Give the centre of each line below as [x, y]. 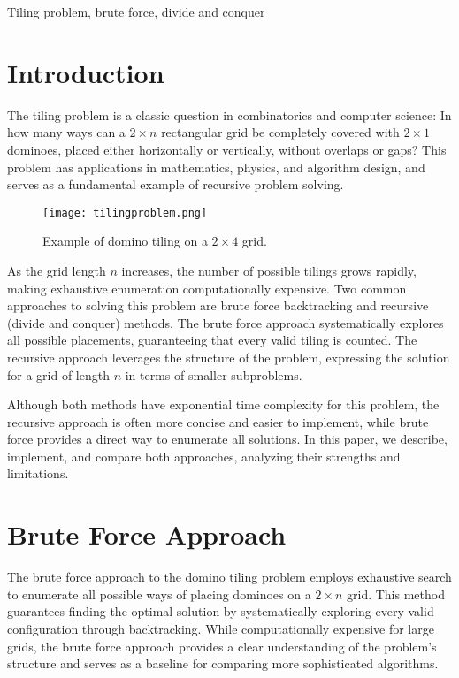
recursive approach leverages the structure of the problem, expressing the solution [229, 357]
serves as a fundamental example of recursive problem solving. [176, 184]
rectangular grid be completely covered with [280, 132]
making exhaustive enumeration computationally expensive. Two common [207, 288]
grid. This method [396, 594]
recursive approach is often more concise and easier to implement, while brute [218, 421]
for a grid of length [58, 374]
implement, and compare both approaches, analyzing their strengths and [204, 456]
